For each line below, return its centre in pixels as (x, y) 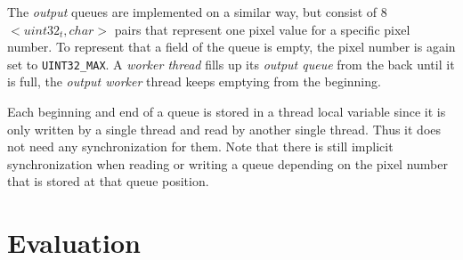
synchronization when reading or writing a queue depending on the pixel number (227, 163)
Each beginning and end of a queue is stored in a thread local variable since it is (227, 112)
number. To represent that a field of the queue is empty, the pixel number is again (231, 47)
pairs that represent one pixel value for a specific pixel (262, 29)
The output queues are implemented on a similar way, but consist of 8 (197, 12)
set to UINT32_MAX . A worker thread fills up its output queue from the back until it (231, 64)
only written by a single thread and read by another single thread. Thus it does (224, 129)
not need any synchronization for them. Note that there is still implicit (200, 146)
